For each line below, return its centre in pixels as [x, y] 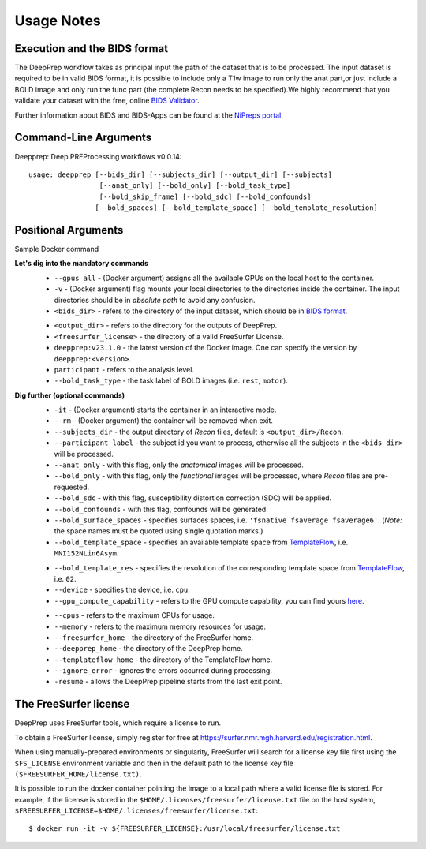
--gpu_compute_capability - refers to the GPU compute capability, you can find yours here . [209, 600]
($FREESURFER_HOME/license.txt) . [78, 774]
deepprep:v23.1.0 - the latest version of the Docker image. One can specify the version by [206, 348]
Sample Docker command [57, 249]
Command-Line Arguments [83, 138]
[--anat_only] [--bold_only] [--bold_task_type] [195, 186]
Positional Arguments [69, 230]
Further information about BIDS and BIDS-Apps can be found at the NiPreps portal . [149, 115]
